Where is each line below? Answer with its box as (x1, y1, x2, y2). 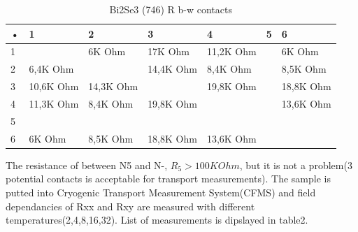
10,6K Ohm (29, 79, 79, 94)
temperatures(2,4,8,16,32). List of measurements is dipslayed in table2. (6, 212, 308, 227)
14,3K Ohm (88, 79, 138, 94)
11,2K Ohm (206, 44, 257, 59)
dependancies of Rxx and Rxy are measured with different (6, 198, 255, 213)
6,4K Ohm (29, 61, 74, 76)
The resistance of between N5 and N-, (6, 157, 168, 172)
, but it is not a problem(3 (239, 157, 352, 172)
